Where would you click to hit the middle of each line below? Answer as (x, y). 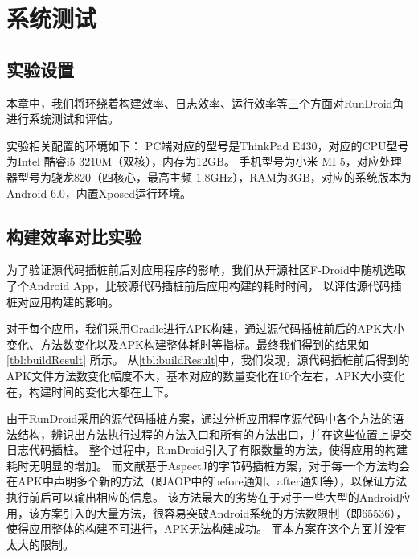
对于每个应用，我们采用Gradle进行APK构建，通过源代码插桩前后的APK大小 (206, 328)
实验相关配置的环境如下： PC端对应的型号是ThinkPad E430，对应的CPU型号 (208, 145)
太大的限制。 (40, 544)
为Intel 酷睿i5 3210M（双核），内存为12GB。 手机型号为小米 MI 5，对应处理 (204, 161)
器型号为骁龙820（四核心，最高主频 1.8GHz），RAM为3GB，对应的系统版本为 (209, 176)
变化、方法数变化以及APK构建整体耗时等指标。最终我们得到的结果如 (188, 344)
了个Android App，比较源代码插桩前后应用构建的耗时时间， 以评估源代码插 (204, 285)
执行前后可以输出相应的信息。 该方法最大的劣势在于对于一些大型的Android (203, 497)
